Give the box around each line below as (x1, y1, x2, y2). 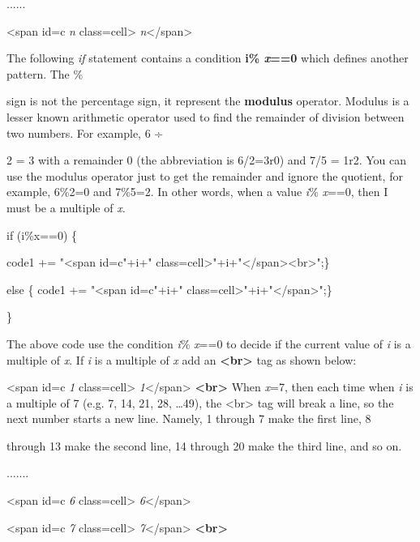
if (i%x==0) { (6, 226, 78, 243)
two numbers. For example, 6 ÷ (6, 124, 164, 141)
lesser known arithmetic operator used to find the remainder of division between (6, 108, 405, 125)
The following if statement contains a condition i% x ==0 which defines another (6, 49, 409, 66)
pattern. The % (6, 65, 84, 82)
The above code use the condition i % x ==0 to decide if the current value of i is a (6, 335, 411, 352)
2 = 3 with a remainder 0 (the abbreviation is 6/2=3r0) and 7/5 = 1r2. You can (6, 152, 407, 169)
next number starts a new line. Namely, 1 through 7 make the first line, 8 (6, 410, 371, 427)
